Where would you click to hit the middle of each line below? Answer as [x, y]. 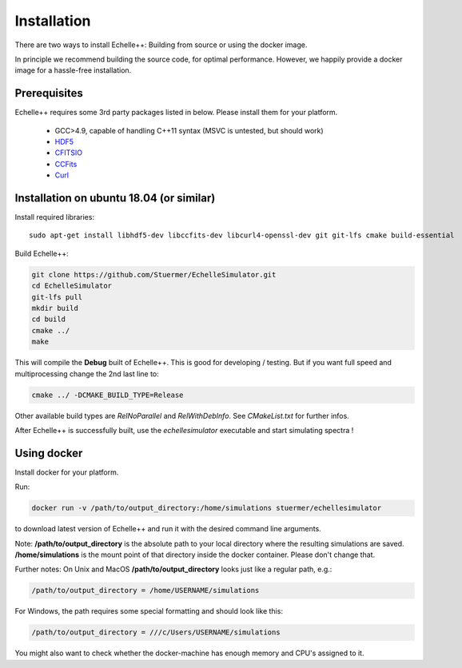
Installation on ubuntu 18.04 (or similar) [115, 198]
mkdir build [55, 308]
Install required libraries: [55, 217]
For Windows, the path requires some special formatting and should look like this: [149, 611]
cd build [49, 319]
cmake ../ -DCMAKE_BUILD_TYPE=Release [108, 395]
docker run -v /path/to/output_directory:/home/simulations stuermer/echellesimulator [207, 508]
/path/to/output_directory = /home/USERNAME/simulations [145, 590]
